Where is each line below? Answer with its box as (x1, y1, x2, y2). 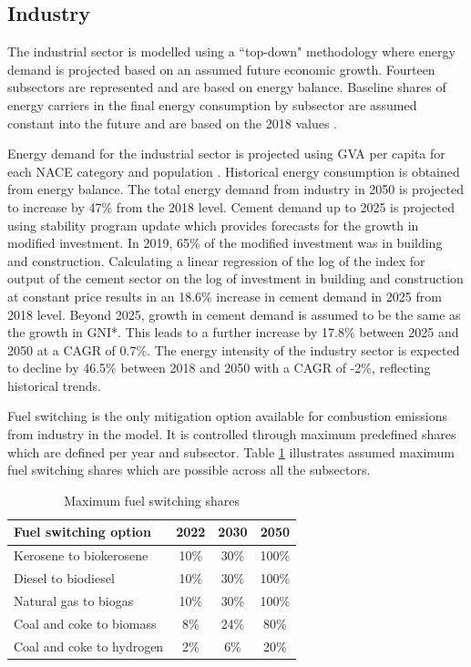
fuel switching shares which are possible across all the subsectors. (7, 460, 371, 479)
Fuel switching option (14, 522, 151, 541)
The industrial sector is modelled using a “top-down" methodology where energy (7, 42, 456, 61)
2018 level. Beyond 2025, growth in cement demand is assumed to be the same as (7, 304, 461, 323)
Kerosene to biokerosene (14, 546, 148, 565)
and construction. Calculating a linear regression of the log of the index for (7, 251, 425, 270)
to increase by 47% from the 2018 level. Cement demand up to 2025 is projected (7, 197, 455, 216)
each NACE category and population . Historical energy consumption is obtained (7, 161, 460, 180)
